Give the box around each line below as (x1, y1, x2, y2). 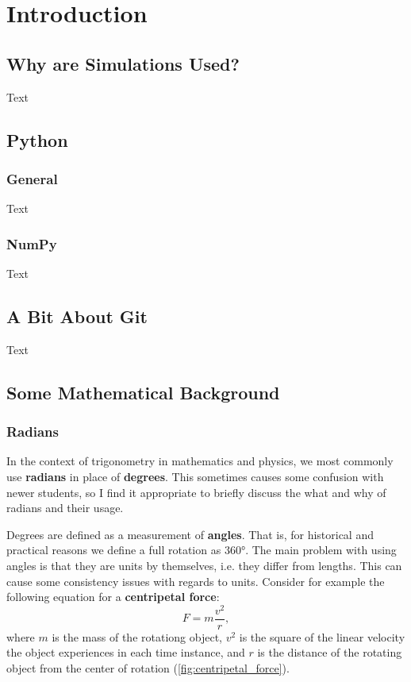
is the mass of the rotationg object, (52, 628, 222, 645)
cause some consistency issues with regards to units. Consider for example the (6, 572, 385, 589)
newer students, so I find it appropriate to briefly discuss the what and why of (6, 484, 386, 500)
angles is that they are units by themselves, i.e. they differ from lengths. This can (6, 557, 402, 573)
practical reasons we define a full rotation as (6, 541, 221, 558)
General (6, 168, 58, 188)
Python (6, 127, 68, 152)
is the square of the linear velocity (239, 628, 405, 645)
